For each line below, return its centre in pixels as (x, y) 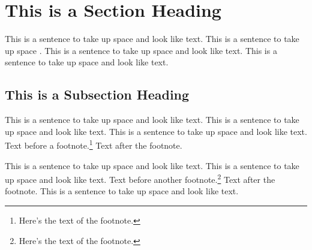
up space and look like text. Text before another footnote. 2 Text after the (140, 178)
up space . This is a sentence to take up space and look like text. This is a (141, 50)
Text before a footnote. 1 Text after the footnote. (94, 144)
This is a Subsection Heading (97, 94)
